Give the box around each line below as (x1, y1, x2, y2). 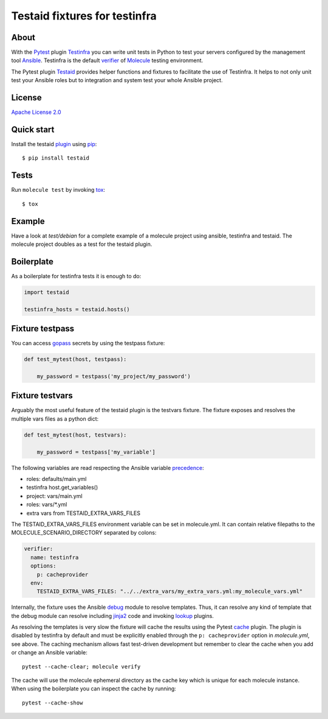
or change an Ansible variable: (11, 649, 88, 656)
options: (30, 563, 56, 569)
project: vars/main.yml (26, 492, 83, 499)
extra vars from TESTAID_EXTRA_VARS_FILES (26, 509, 141, 517)
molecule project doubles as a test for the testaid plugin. (11, 240, 152, 248)
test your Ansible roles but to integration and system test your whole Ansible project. (11, 77, 223, 84)
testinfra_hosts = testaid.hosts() (24, 306, 130, 313)
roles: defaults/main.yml (26, 475, 87, 482)
